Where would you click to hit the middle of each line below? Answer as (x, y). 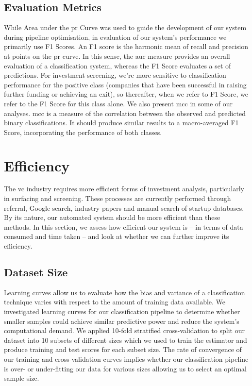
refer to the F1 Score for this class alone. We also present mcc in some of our (118, 103)
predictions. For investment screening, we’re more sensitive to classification (115, 75)
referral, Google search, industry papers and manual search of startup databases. (124, 208)
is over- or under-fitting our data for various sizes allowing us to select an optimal (126, 368)
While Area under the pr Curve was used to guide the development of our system (125, 27)
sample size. (22, 378)
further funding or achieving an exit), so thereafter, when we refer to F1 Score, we (126, 94)
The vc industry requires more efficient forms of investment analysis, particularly (124, 189)
